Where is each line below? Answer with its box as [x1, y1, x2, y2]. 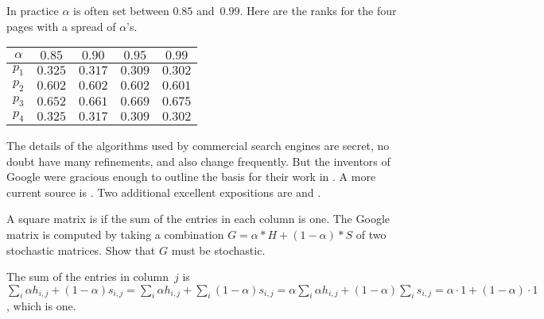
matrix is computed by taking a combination [6, 225, 224, 242]
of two [356, 225, 387, 242]
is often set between [73, 2, 169, 18]
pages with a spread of [6, 17, 116, 34]
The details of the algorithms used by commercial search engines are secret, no [6, 136, 390, 153]
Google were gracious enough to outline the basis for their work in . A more [6, 168, 376, 185]
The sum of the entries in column [6, 268, 169, 285]
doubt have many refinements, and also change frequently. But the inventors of [6, 152, 391, 169]
